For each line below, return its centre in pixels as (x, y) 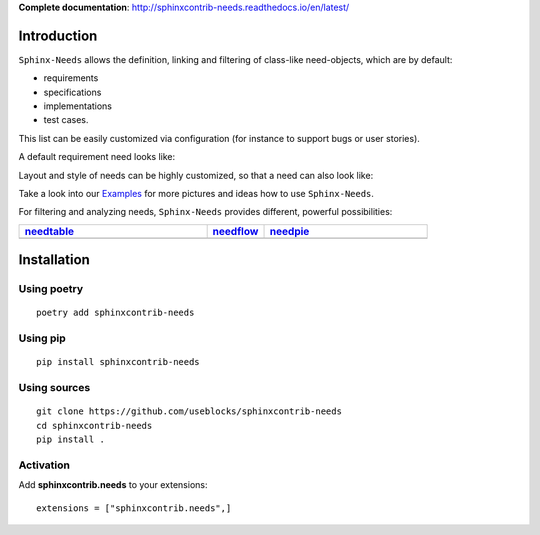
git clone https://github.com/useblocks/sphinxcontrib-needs (189, 411)
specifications (72, 92)
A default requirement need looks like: (97, 157)
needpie (289, 231)
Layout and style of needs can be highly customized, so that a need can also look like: (196, 175)
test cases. (66, 120)
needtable (49, 231)
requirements (71, 78)
